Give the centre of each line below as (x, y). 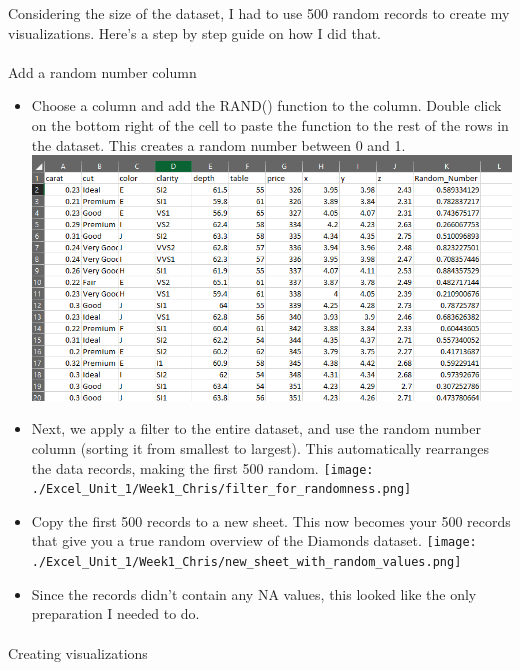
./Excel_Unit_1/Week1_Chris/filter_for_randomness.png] (221, 489)
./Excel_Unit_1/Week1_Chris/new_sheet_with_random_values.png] (246, 562)
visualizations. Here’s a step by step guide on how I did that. (194, 32)
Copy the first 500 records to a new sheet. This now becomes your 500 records (271, 520)
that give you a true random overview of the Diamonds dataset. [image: (254, 540)
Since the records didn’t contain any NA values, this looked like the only (254, 593)
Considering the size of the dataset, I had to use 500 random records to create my (259, 13)
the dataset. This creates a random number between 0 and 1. (218, 144)
